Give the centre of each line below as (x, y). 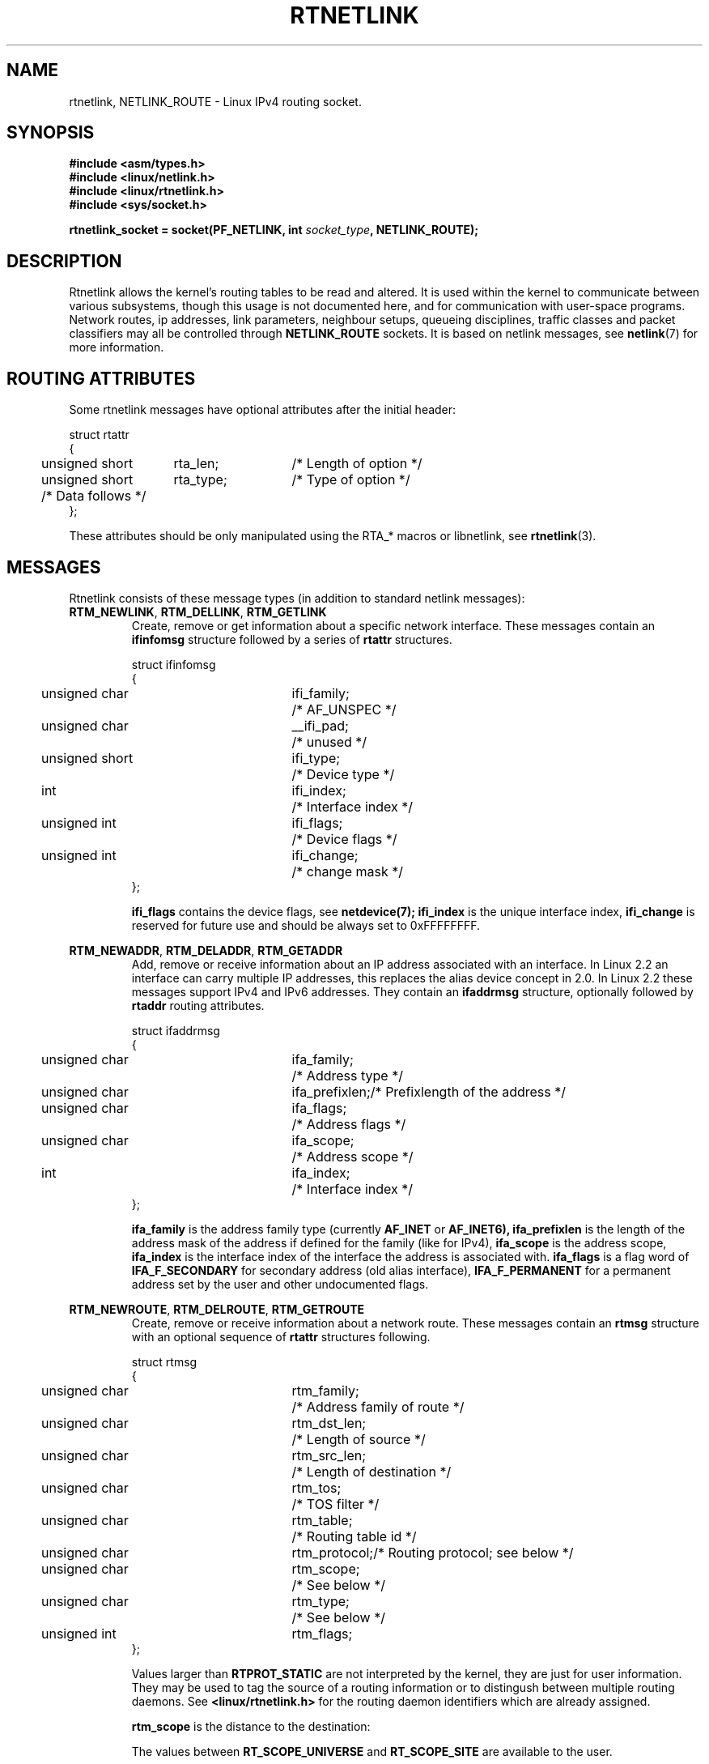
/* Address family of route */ (378, 1406)
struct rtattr (99, 435)
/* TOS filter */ (335, 1504)
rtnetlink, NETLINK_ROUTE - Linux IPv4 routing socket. (215, 101)
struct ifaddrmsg (176, 1030)
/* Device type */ (343, 774)
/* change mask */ (348, 871)
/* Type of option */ (351, 480)
